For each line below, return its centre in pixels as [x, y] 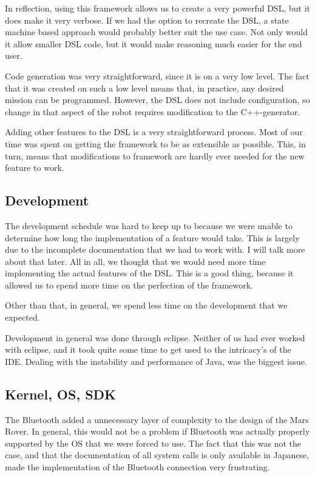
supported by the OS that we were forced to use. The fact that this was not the [153, 443]
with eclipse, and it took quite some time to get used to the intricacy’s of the [148, 349]
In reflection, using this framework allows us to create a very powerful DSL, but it [157, 8]
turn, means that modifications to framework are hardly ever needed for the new [155, 155]
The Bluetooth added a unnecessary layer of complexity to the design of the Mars [157, 419]
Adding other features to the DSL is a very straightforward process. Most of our [154, 132]
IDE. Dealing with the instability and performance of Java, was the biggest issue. [156, 361]
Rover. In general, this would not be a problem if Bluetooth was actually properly [157, 431]
